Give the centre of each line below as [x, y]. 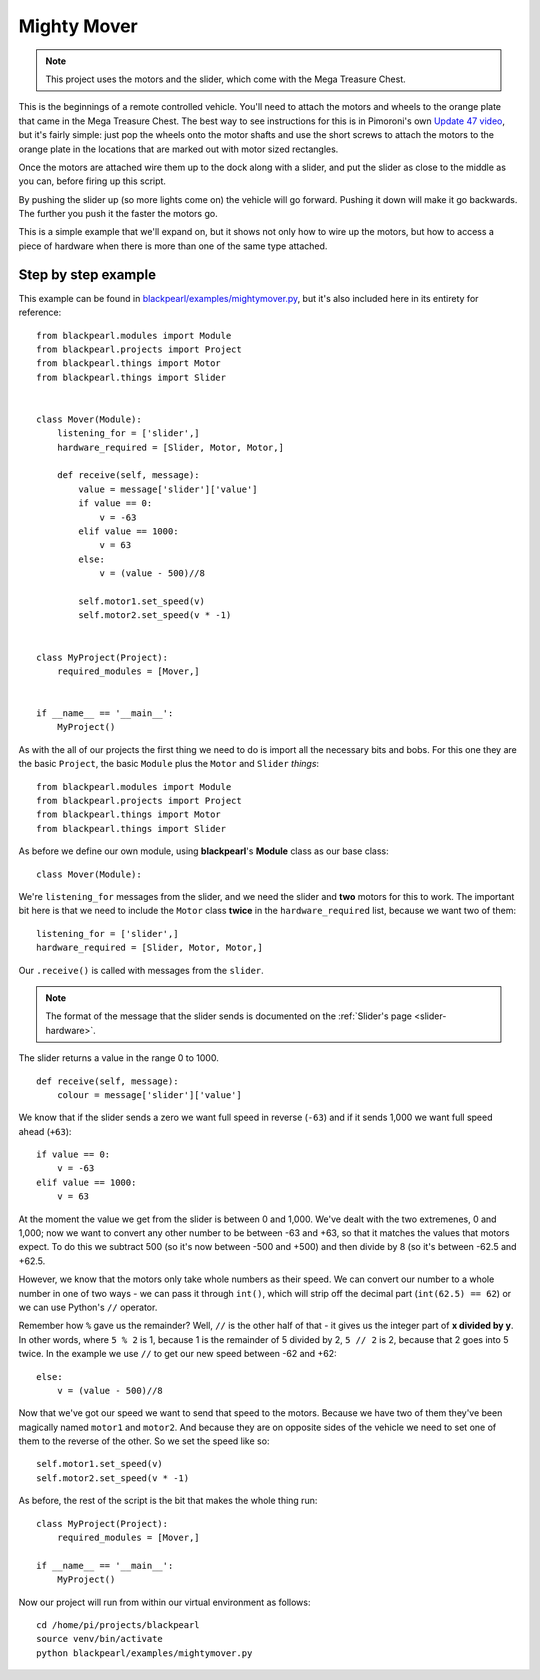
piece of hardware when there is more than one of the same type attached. [173, 246]
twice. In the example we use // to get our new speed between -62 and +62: [177, 1354]
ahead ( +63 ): [45, 1131]
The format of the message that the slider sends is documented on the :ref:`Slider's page [228, 1016]
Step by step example [87, 274]
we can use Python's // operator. [88, 1307]
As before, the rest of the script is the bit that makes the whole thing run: [168, 1501]
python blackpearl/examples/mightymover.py [144, 1653]
